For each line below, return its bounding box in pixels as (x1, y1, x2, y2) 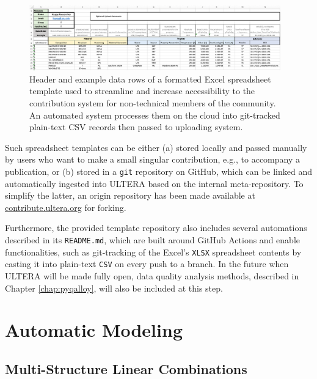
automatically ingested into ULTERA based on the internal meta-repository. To (5, 177, 304, 189)
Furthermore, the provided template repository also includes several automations (5, 221, 307, 234)
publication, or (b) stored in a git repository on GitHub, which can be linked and (5, 164, 313, 177)
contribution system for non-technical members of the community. (29, 97, 276, 109)
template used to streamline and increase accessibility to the (29, 84, 255, 97)
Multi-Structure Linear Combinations (5, 359, 247, 378)
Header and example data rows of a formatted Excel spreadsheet (29, 72, 271, 85)
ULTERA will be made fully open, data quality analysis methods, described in (5, 269, 299, 282)
